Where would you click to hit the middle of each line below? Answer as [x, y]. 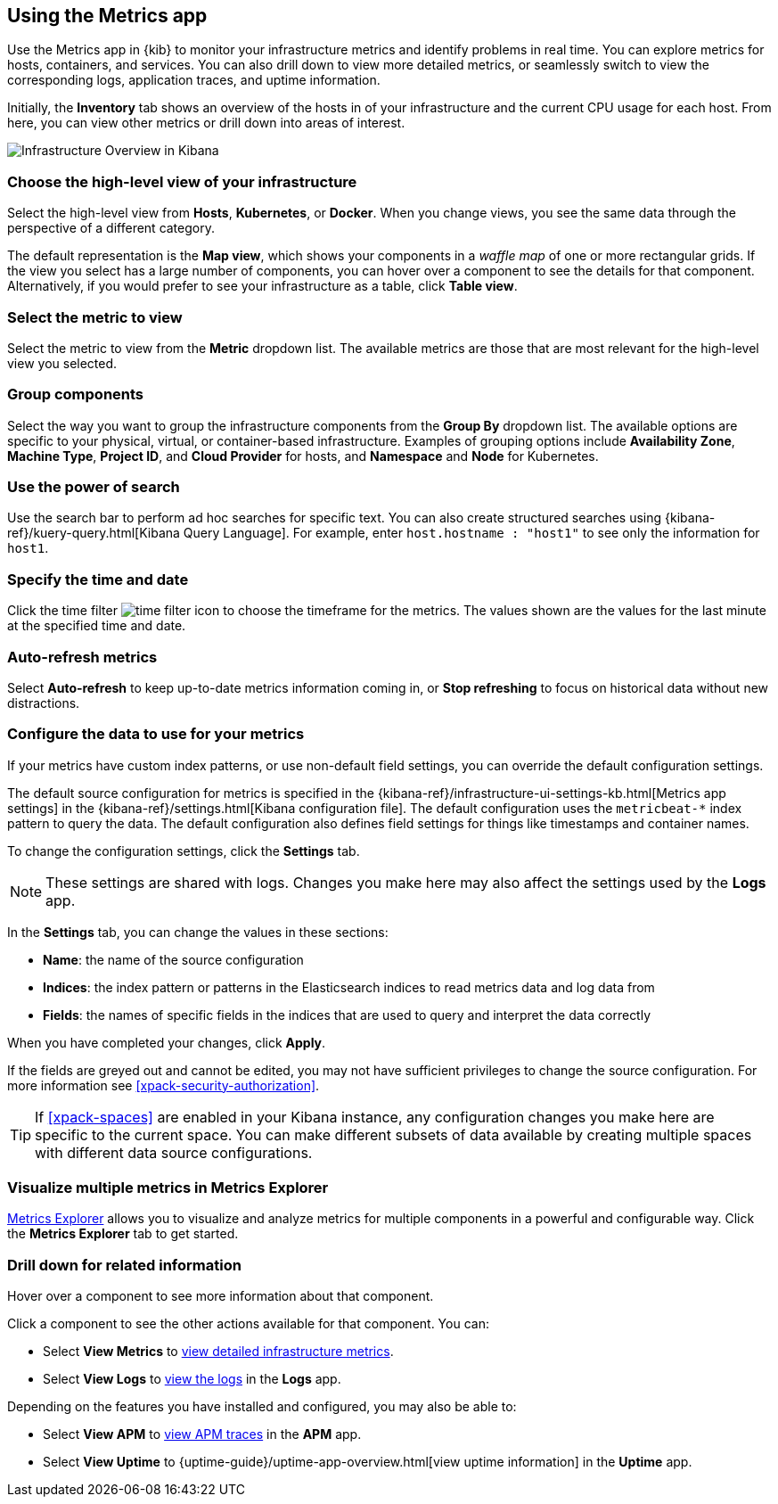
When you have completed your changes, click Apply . [167, 1042]
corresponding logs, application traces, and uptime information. [194, 80]
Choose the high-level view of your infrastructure [182, 181]
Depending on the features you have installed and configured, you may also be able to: [262, 1407]
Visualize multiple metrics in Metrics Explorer [168, 1188]
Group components [76, 394]
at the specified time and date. [97, 626]
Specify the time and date [98, 579]
